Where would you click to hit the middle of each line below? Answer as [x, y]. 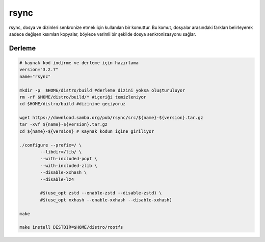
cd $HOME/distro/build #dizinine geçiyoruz [73, 104]
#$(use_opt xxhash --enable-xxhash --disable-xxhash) [106, 200]
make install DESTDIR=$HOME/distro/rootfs [71, 227]
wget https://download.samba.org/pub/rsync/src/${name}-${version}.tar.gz [111, 118]
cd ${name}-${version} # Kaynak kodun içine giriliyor [87, 131]
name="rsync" [35, 76]
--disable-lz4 [57, 179]
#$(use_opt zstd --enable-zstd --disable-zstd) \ [101, 193]
